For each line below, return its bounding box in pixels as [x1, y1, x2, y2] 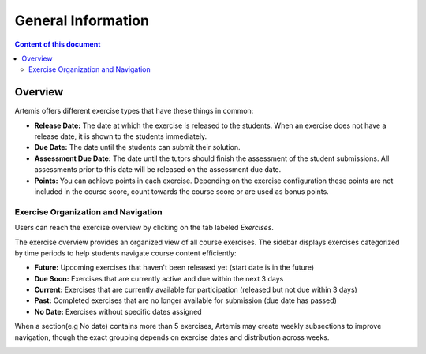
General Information [14, 12, 150, 29]
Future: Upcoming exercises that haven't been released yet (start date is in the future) [34, 263, 315, 272]
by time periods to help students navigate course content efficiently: [14, 248, 237, 258]
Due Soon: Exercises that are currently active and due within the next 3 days [34, 274, 284, 283]
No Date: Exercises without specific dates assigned [34, 307, 202, 316]
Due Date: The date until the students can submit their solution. [34, 143, 241, 152]
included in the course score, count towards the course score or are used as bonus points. [34, 186, 329, 196]
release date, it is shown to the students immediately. [34, 132, 207, 141]
